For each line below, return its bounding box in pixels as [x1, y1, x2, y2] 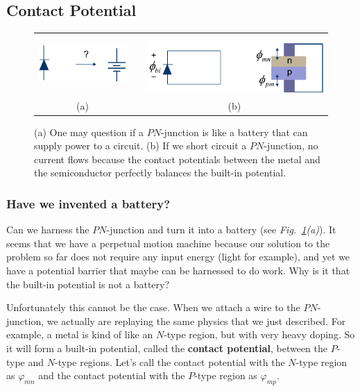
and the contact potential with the [38, 368, 185, 383]
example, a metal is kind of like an [6, 327, 153, 342]
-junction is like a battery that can [160, 124, 308, 139]
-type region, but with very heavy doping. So [164, 327, 355, 342]
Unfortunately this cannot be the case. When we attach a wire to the [6, 300, 300, 315]
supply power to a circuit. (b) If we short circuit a [34, 138, 247, 153]
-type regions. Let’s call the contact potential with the [54, 354, 285, 369]
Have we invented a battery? [6, 194, 171, 212]
